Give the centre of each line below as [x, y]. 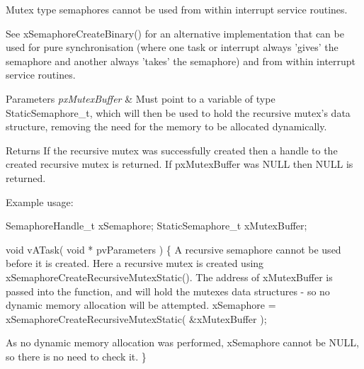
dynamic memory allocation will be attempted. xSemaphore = [141, 305]
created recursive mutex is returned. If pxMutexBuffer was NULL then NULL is [180, 164]
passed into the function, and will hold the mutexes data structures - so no [168, 291]
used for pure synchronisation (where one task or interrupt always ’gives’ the [172, 47]
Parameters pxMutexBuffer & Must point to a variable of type [141, 98]
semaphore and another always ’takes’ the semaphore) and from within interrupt [181, 61]
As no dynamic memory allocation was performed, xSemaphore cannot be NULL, [182, 342]
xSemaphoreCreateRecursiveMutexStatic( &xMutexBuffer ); [136, 318]
